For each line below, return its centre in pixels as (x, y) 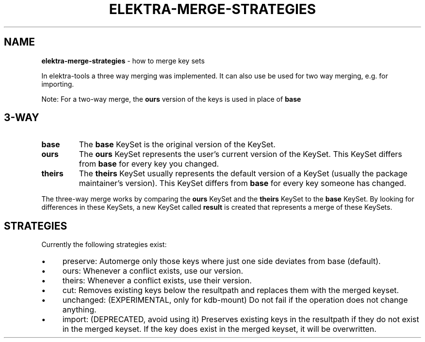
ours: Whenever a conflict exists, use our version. (153, 271)
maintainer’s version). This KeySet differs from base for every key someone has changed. (243, 183)
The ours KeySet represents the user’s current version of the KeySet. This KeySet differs (240, 154)
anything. (79, 310)
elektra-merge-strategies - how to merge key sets (123, 61)
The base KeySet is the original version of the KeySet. (177, 145)
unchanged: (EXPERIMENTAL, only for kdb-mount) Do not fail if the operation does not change (235, 300)
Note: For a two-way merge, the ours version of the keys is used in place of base (171, 99)
